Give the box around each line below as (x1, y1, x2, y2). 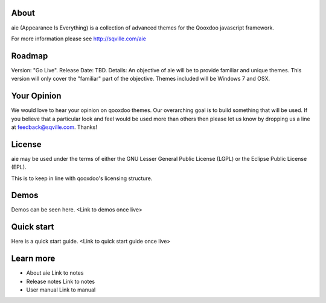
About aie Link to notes (26, 269, 84, 276)
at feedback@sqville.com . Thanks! (11, 123, 98, 131)
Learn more (11, 254, 56, 264)
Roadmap (11, 51, 48, 61)
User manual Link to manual (26, 286, 96, 293)
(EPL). (11, 163, 27, 171)
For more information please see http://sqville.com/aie (11, 35, 146, 42)
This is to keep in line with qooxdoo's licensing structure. (11, 175, 153, 182)
